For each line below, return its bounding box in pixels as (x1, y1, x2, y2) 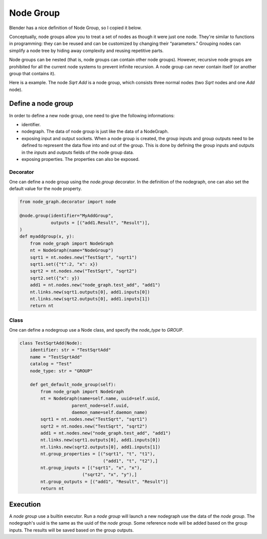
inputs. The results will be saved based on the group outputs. (9, 527, 134, 533)
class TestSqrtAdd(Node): (19, 341, 83, 346)
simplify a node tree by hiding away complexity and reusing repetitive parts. (9, 48, 164, 53)
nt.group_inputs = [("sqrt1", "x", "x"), (40, 465, 142, 471)
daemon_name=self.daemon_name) (72, 409, 148, 415)
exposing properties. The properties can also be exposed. (21, 156, 140, 162)
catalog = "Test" (30, 361, 72, 367)
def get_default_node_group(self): (30, 382, 116, 388)
